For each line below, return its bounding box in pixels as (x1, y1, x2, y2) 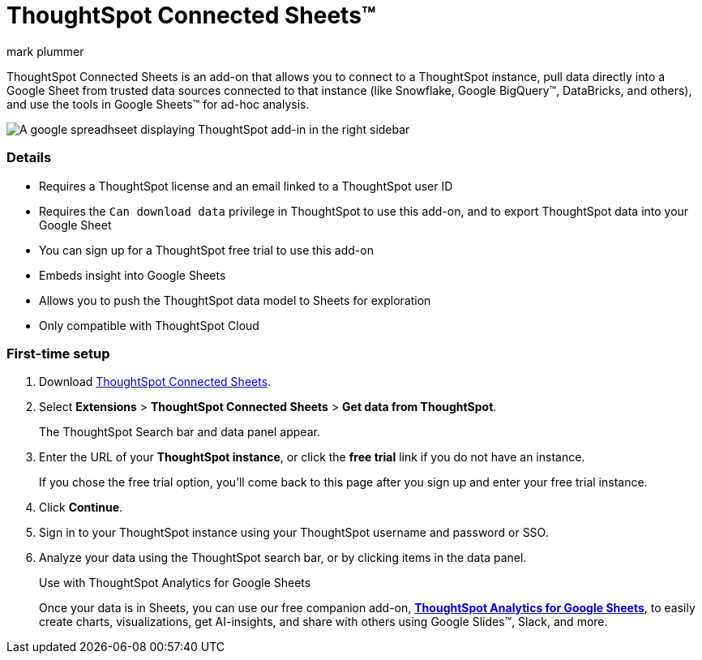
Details (6, 149, 52, 166)
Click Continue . (39, 500, 123, 515)
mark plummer (6, 44, 84, 58)
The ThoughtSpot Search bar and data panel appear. (39, 425, 320, 439)
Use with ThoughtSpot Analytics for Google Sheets (39, 576, 311, 590)
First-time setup (6, 345, 110, 362)
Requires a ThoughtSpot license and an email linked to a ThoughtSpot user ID (39, 178, 453, 193)
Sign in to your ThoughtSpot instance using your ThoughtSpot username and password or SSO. (39, 525, 549, 540)
